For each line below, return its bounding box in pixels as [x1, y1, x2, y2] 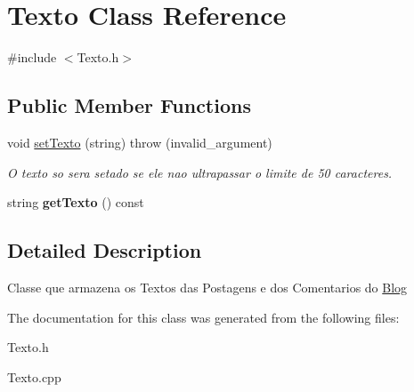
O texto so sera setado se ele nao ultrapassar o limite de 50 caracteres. [7, 163, 393, 181]
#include [7, 48, 57, 67]
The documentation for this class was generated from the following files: [7, 308, 400, 326]
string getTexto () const [7, 193, 144, 212]
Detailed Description [7, 236, 202, 264]
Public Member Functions [7, 92, 251, 119]
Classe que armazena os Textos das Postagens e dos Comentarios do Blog [7, 277, 408, 296]
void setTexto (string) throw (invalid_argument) [7, 132, 272, 151]
